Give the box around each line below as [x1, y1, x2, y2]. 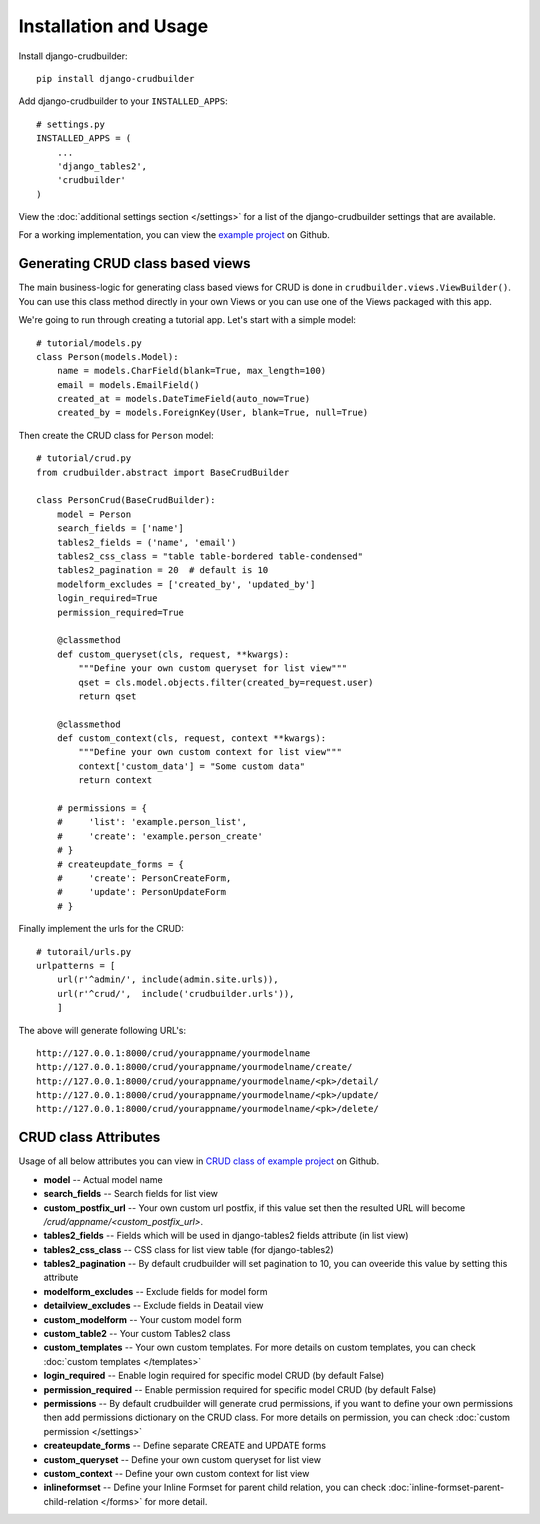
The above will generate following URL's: [18, 1024, 187, 1036]
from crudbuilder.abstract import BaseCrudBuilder [36, 466, 290, 478]
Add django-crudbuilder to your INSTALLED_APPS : [18, 95, 229, 107]
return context [78, 775, 153, 786]
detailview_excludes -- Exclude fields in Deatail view [43, 1300, 264, 1312]
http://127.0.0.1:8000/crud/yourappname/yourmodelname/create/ [36, 1061, 353, 1073]
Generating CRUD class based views [18, 255, 251, 272]
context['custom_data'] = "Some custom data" [78, 760, 305, 772]
